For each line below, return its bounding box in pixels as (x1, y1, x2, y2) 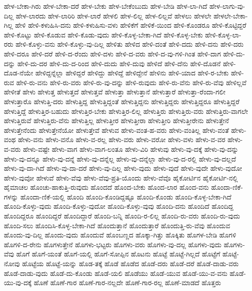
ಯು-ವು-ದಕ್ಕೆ (4, 277, 32, 288)
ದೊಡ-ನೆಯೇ (4, 68, 34, 78)
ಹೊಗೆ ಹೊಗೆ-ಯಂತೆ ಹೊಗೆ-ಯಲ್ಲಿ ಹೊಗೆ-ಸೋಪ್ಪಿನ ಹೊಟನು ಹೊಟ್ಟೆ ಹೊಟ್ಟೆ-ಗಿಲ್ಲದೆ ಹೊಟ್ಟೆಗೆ (16, 249, 220, 259)
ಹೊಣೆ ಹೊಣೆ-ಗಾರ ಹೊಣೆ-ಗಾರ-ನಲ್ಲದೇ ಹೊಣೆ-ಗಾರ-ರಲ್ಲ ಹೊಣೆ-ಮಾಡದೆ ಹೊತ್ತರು (34, 277, 221, 288)
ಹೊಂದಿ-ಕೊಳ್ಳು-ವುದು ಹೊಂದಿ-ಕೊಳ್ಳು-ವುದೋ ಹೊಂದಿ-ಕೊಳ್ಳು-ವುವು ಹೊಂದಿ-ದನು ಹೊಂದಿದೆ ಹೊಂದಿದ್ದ (4, 201, 234, 211)
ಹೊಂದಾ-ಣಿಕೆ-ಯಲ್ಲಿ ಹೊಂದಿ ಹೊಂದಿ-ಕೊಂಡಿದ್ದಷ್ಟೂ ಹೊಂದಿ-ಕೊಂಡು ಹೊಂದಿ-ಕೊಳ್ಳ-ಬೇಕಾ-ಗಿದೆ (20, 191, 232, 201)
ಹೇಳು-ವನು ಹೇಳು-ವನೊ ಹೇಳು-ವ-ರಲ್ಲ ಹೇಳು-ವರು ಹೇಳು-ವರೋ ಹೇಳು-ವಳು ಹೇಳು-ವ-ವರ (18, 134, 226, 145)
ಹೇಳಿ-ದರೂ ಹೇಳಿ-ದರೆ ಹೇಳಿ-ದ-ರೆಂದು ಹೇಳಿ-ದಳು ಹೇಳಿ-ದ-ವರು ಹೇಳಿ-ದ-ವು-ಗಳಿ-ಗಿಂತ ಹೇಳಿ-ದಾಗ (4, 48, 221, 58)
